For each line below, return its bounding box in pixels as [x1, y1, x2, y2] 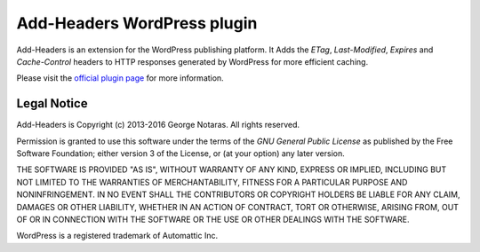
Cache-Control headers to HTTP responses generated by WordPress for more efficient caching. [16, 56, 369, 67]
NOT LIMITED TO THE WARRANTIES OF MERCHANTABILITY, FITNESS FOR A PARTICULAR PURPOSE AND [16, 177, 408, 187]
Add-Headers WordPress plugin [16, 13, 258, 33]
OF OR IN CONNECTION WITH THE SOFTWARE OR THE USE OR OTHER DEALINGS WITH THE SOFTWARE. [16, 214, 410, 224]
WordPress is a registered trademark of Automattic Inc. [16, 231, 218, 241]
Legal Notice [16, 96, 88, 111]
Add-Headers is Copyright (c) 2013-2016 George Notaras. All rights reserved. [16, 120, 300, 130]
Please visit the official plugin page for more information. [16, 73, 224, 83]
